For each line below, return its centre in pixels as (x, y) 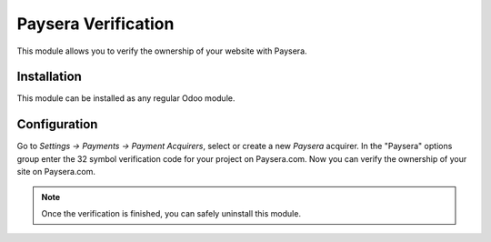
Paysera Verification (95, 24)
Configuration (57, 124)
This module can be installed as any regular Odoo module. (126, 98)
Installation (49, 77)
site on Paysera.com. (56, 172)
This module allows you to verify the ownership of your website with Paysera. (162, 51)
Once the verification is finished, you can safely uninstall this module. (171, 213)
